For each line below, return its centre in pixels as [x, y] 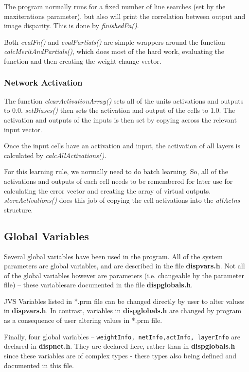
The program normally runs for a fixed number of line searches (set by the [115, 6]
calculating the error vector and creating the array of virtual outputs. [107, 190]
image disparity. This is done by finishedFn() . [71, 26]
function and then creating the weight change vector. [83, 61]
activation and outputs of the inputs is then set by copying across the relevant [120, 119]
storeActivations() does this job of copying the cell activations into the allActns [122, 200]
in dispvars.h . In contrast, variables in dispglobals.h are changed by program [123, 310]
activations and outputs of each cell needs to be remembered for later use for [118, 181]
